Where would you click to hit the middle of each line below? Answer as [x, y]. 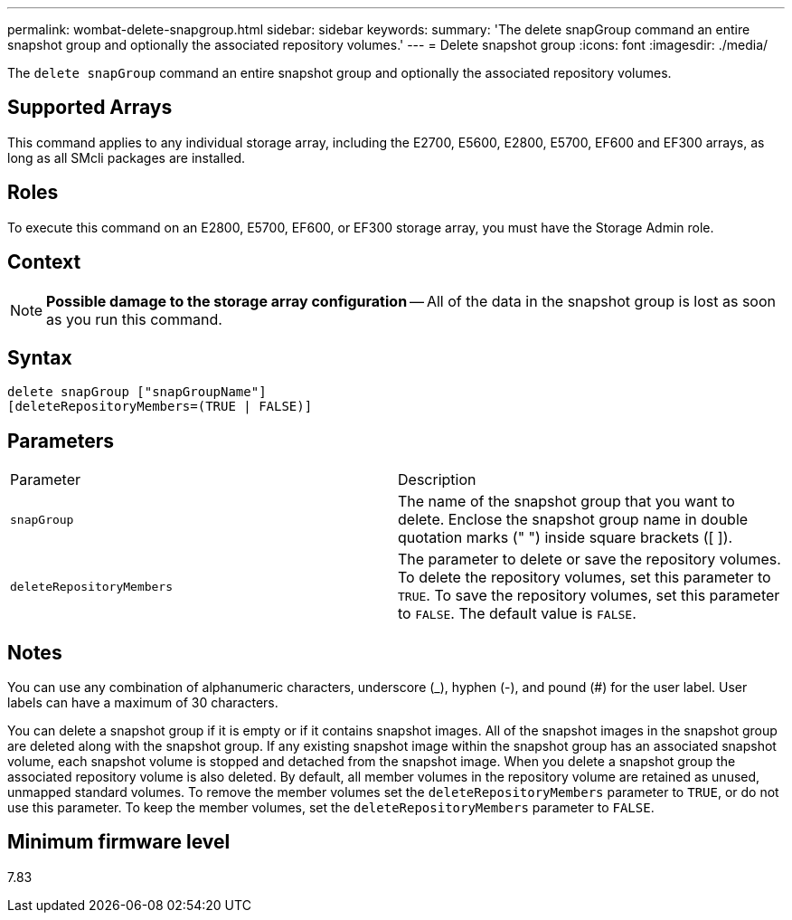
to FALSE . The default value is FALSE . [517, 614]
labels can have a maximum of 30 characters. [143, 703]
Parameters [61, 441]
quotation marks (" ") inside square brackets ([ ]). [566, 538]
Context [44, 262]
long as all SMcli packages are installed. [126, 157]
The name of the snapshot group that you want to [566, 502]
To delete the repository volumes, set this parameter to [585, 578]
